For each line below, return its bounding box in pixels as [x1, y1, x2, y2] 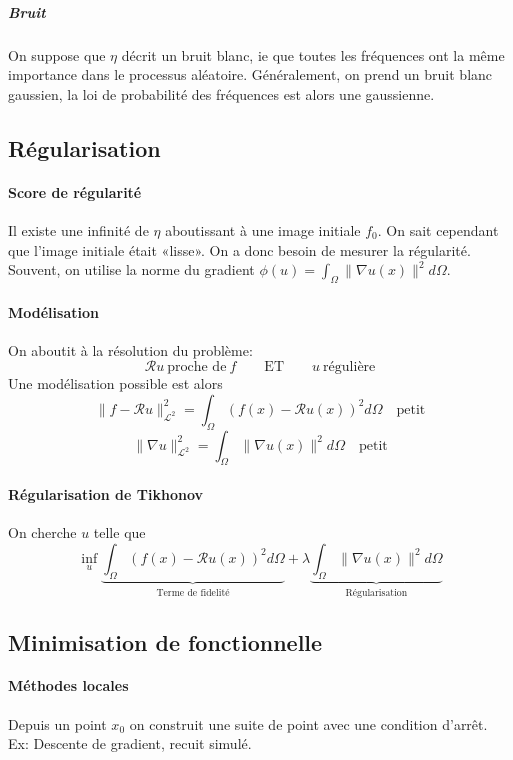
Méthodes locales [8, 675, 129, 696]
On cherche [8, 522, 77, 543]
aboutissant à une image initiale [165, 219, 361, 240]
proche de [167, 360, 227, 375]
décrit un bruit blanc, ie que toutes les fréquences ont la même [121, 44, 505, 65]
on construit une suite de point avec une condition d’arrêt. [129, 713, 488, 734]
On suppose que [8, 44, 106, 65]
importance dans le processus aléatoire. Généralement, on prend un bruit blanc [8, 64, 493, 85]
